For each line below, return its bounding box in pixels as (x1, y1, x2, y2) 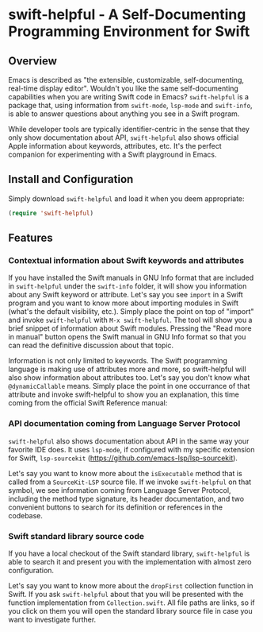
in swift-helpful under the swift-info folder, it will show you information (8, 281, 247, 291)
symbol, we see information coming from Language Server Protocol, (8, 485, 231, 494)
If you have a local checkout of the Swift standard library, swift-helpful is (8, 549, 250, 558)
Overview (8, 54, 58, 68)
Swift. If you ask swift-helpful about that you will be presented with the (8, 589, 244, 599)
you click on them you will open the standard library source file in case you (8, 606, 253, 615)
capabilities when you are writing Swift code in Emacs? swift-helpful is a (8, 92, 250, 101)
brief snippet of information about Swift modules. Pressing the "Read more (8, 324, 252, 333)
